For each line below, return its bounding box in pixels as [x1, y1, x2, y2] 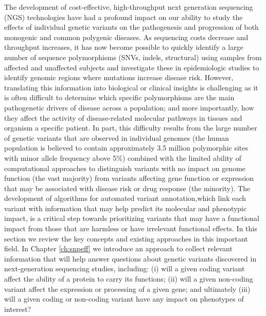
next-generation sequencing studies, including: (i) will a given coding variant [4, 263, 245, 274]
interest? [4, 303, 31, 314]
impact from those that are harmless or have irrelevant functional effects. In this [4, 223, 257, 234]
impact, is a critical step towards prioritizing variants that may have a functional [4, 213, 259, 224]
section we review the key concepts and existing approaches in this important [4, 233, 248, 244]
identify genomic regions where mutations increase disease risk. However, [4, 72, 234, 83]
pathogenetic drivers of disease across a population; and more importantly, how [4, 102, 254, 113]
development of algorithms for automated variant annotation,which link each [4, 193, 246, 203]
